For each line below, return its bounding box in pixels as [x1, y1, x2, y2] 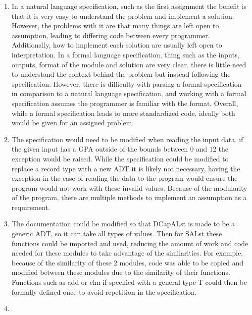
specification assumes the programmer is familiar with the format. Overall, [11, 98, 238, 108]
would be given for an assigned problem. [11, 117, 134, 128]
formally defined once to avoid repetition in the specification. [11, 286, 197, 297]
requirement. [11, 202, 50, 212]
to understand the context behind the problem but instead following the [11, 69, 231, 79]
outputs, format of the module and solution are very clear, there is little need [11, 59, 247, 69]
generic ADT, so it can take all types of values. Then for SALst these [11, 228, 222, 239]
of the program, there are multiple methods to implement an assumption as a [11, 192, 247, 203]
